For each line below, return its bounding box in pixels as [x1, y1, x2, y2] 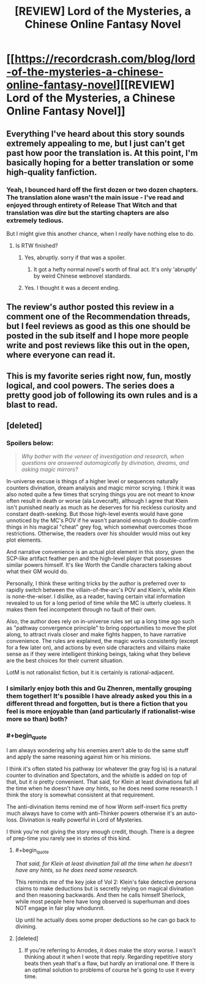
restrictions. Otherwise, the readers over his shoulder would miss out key [6, 530, 191, 537]
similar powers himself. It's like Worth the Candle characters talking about [6, 561, 192, 569]
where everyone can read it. [6, 350, 116, 360]
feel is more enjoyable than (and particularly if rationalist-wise [6, 707, 196, 716]
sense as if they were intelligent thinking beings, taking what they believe [6, 650, 191, 658]
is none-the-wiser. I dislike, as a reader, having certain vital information [6, 593, 185, 600]
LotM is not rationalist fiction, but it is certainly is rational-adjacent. [6, 669, 174, 676]
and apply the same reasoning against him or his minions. [6, 753, 152, 760]
